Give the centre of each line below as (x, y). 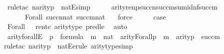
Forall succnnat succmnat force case (95, 16)
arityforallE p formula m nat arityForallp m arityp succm (113, 36)
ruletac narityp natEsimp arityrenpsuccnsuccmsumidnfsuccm (112, 6)
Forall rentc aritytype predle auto (67, 26)
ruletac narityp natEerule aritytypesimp (69, 46)
